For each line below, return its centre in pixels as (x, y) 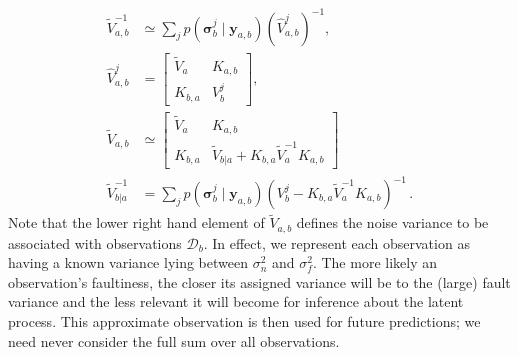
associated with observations (95, 242)
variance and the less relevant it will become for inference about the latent (236, 301)
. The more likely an (375, 262)
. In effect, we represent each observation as (336, 242)
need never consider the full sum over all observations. (174, 340)
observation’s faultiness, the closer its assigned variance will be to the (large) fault (259, 281)
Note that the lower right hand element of (136, 222)
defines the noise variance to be (392, 222)
